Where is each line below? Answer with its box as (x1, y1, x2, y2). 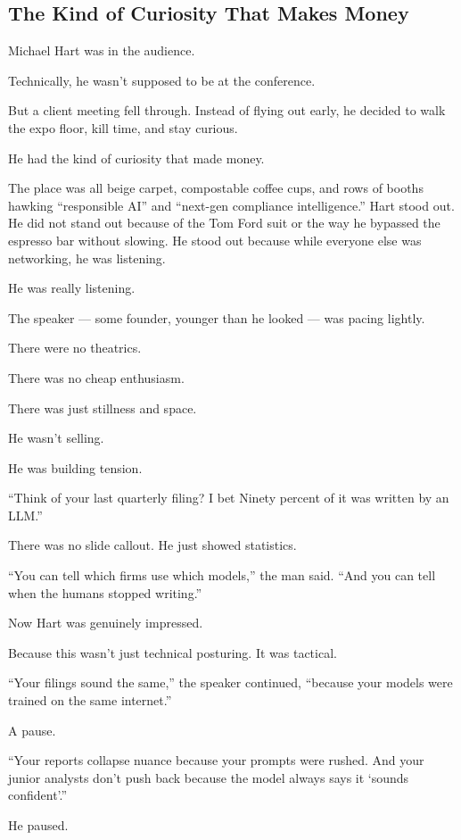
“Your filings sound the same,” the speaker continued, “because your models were (8, 673, 453, 692)
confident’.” (8, 786, 68, 804)
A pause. (8, 720, 56, 739)
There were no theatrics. (8, 338, 142, 357)
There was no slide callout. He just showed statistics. (8, 536, 297, 554)
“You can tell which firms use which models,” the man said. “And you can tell (8, 566, 436, 585)
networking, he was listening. (8, 248, 166, 267)
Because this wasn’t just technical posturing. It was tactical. (8, 643, 337, 661)
